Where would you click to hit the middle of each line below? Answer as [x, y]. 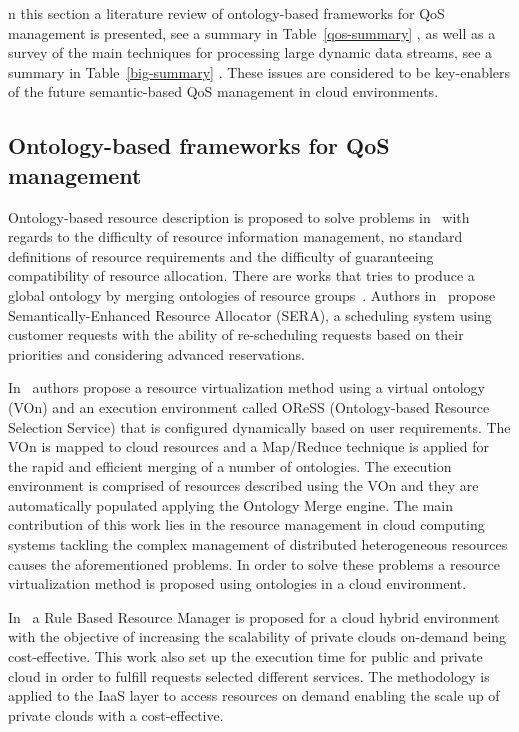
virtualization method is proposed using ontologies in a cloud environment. [237, 583]
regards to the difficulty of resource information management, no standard [235, 236]
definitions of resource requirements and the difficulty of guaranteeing [221, 255]
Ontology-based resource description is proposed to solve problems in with [239, 216]
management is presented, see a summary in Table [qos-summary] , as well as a [252, 32]
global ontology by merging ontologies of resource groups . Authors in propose [252, 294]
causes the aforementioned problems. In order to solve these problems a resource [254, 563]
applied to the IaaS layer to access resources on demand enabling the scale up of [254, 695]
